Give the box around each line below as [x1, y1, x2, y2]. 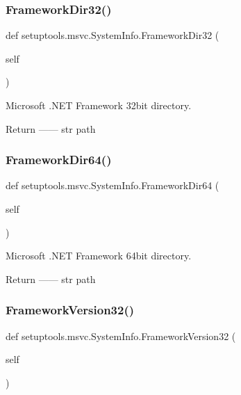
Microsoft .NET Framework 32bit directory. [6, 98, 192, 112]
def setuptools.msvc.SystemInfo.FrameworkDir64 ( [6, 178, 219, 193]
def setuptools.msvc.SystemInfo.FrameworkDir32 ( [6, 28, 219, 42]
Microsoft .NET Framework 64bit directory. [6, 248, 192, 263]
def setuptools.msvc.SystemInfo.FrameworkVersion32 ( [6, 328, 236, 343]
